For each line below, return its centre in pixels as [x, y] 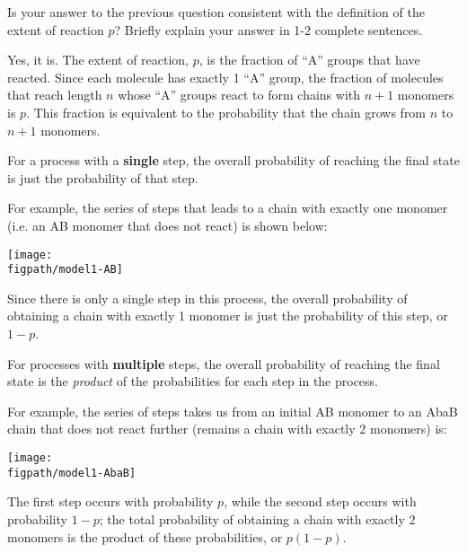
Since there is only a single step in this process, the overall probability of [207, 298]
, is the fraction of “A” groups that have [309, 60]
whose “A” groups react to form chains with [239, 95]
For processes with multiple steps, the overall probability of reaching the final [224, 363]
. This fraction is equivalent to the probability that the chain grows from [226, 112]
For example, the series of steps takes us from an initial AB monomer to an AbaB [233, 411]
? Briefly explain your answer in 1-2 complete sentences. [269, 29]
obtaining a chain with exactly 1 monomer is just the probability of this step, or [228, 316]
